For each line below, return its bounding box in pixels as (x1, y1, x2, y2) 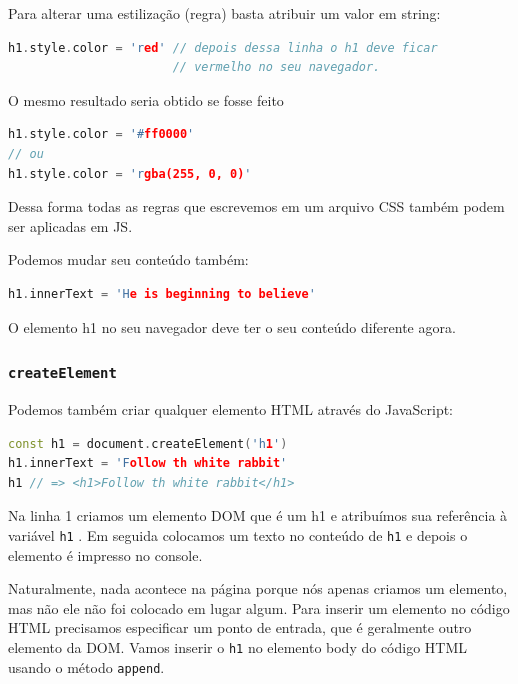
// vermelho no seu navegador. (172, 60, 381, 75)
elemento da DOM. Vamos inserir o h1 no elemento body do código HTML (8, 636, 468, 657)
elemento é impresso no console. (8, 544, 203, 565)
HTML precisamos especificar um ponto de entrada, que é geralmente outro (8, 617, 472, 638)
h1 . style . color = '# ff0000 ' (8, 127, 195, 142)
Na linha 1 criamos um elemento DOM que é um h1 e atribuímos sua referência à (8, 505, 508, 526)
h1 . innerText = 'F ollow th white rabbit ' (8, 456, 288, 471)
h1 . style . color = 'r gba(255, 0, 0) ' (8, 166, 252, 181)
